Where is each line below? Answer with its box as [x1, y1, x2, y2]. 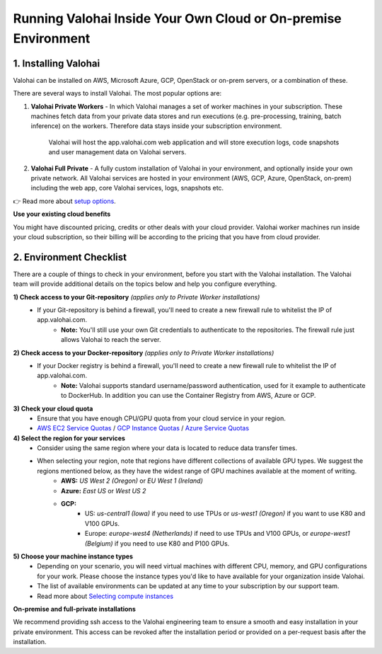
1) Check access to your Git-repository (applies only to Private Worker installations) [13, 292, 260, 301]
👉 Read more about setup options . [13, 197, 116, 205]
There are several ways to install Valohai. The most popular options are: [13, 89, 222, 98]
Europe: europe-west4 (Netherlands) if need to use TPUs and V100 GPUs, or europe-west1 [85, 529, 350, 538]
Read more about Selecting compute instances [37, 592, 173, 600]
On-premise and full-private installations [13, 604, 136, 613]
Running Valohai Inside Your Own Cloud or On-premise [13, 11, 342, 26]
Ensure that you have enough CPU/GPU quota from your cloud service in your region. [37, 414, 286, 423]
